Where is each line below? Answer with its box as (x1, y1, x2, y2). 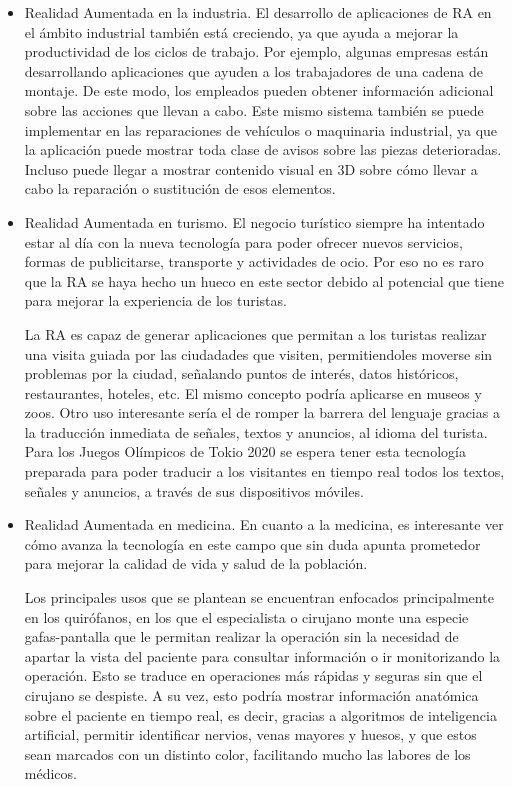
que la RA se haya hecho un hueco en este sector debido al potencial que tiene (24, 270, 504, 291)
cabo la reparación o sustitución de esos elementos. (24, 178, 336, 199)
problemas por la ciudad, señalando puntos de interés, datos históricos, (24, 363, 459, 384)
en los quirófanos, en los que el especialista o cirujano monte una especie (24, 606, 469, 627)
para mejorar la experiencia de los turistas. (24, 290, 287, 311)
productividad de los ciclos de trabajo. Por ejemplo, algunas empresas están (24, 41, 489, 62)
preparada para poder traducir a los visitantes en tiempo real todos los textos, (24, 461, 505, 482)
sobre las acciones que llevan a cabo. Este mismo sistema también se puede (24, 99, 484, 120)
